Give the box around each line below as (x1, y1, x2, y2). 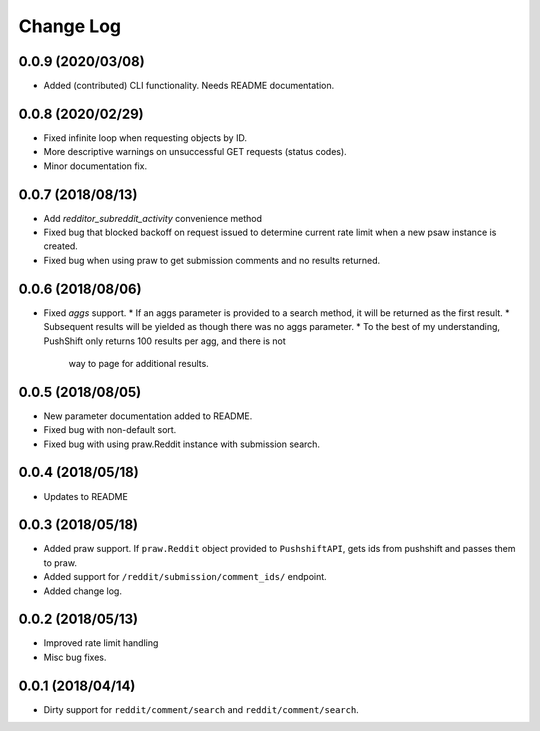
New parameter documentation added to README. (43, 410, 253, 422)
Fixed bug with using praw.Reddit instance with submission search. (43, 438, 320, 450)
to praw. (43, 556, 77, 569)
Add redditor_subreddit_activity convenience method (43, 212, 263, 224)
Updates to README (43, 490, 129, 502)
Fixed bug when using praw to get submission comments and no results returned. (43, 254, 380, 266)
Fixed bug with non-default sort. (43, 424, 177, 436)
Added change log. (43, 585, 122, 597)
